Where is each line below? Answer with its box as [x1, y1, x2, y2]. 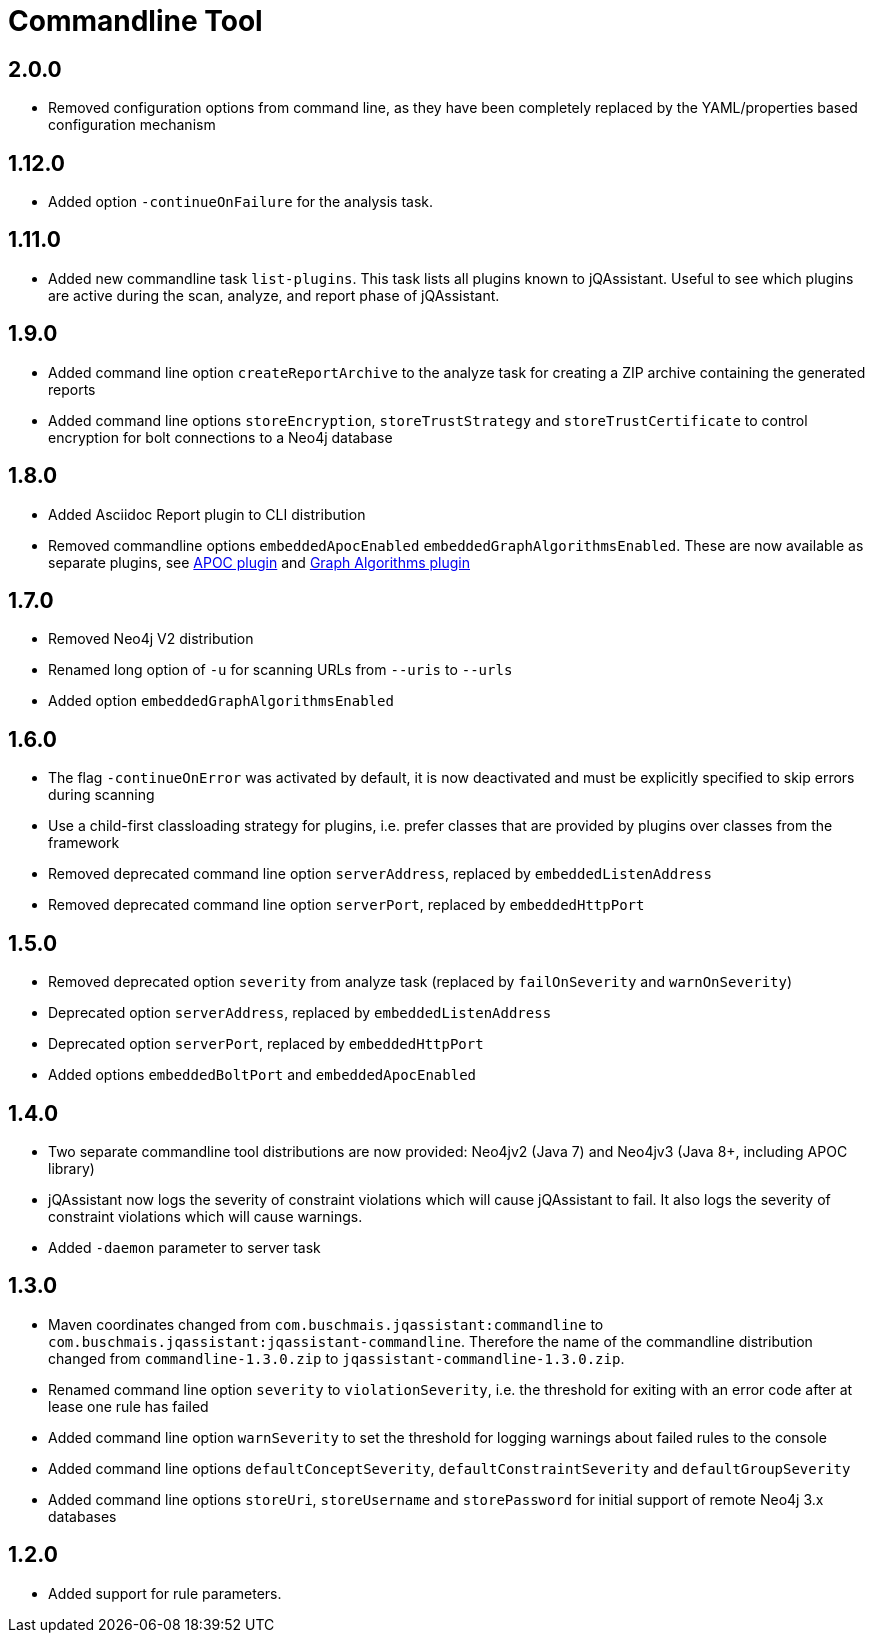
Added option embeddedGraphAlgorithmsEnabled [48, 692, 394, 710]
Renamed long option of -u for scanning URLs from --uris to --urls [48, 661, 513, 679]
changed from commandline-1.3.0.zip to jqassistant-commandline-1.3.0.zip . [48, 1349, 625, 1367]
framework [48, 834, 120, 852]
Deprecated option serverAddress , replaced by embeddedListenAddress [48, 1004, 552, 1022]
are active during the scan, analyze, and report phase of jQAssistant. [48, 286, 500, 304]
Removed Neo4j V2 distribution [48, 630, 254, 648]
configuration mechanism [48, 116, 216, 134]
